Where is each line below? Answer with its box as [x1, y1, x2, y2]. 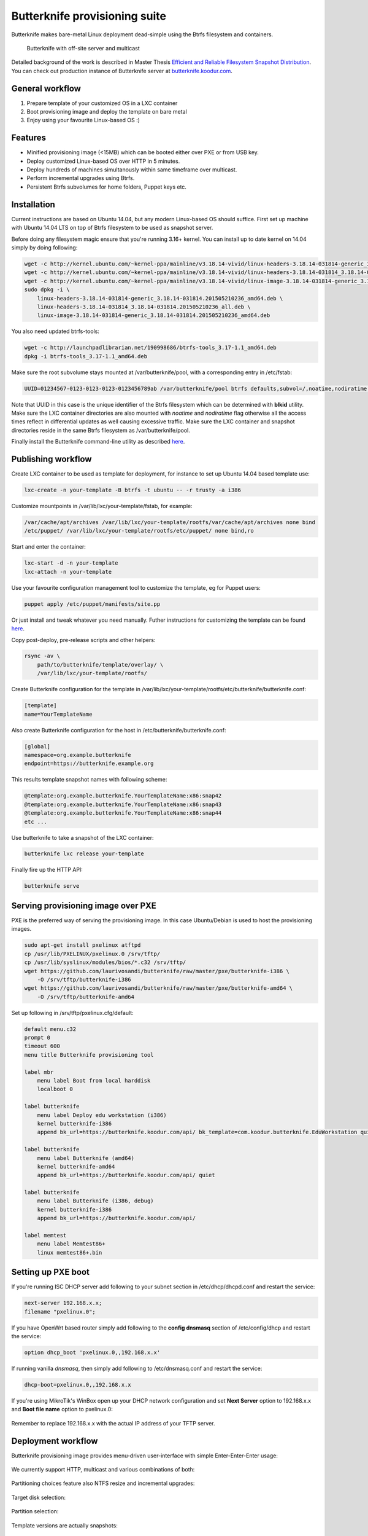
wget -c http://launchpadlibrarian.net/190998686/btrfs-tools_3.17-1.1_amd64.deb [24, 344, 277, 351]
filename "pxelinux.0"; [24, 1308, 96, 1315]
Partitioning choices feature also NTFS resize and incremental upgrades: [11, 1479, 195, 1487]
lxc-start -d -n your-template [24, 560, 119, 566]
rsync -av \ [24, 652, 61, 660]
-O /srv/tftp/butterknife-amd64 [37, 993, 135, 1000]
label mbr [24, 1068, 54, 1075]
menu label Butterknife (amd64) [37, 1154, 135, 1161]
